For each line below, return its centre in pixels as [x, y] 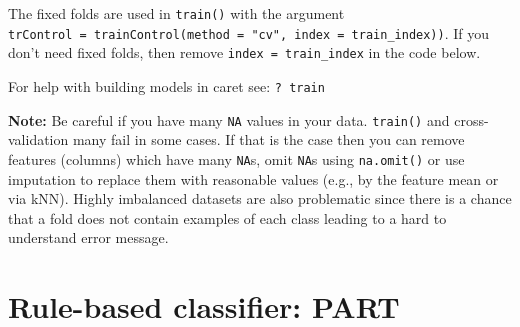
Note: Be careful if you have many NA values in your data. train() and [229, 119]
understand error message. [88, 237]
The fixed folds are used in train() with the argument [176, 13]
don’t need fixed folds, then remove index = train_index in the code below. [244, 52]
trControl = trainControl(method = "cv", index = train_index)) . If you [249, 32]
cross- [471, 119]
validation [38, 139]
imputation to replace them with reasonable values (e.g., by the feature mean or [253, 178]
